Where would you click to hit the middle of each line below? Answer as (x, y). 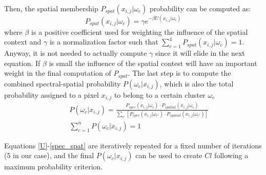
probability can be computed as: (200, 8)
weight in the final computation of (58, 73)
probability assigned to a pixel (52, 94)
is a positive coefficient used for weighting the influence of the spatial (140, 31)
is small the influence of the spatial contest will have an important (153, 63)
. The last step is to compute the (179, 73)
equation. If (22, 63)
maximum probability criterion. (54, 167)
